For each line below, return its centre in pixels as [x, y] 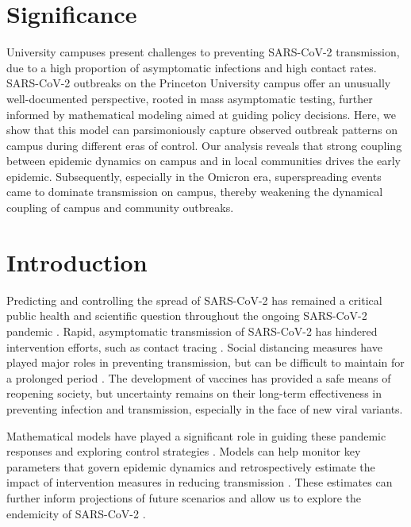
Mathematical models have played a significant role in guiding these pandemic [196, 435]
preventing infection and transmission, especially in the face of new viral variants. [205, 408]
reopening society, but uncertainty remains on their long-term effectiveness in [194, 393]
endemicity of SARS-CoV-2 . [76, 513]
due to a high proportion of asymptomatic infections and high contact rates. [192, 67]
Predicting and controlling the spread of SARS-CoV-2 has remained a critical [194, 300]
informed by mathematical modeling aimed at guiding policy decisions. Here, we [202, 114]
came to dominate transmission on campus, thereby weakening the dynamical [195, 192]
